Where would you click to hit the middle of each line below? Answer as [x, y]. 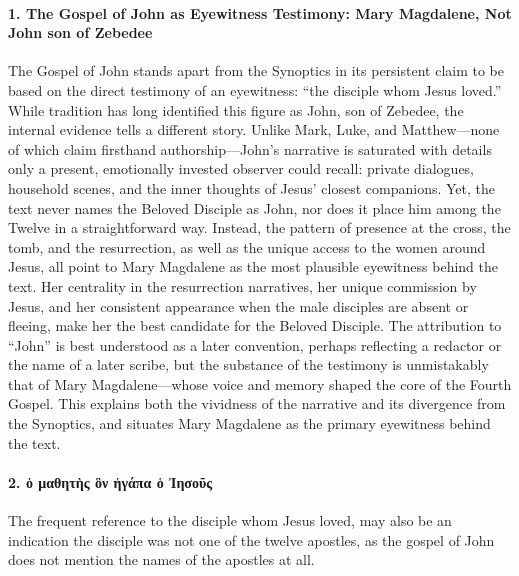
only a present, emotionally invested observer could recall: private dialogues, [241, 168]
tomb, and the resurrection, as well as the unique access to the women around [247, 246]
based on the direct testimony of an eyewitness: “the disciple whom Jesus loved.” [255, 89]
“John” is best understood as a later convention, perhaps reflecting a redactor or [255, 344]
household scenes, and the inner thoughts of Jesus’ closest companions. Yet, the [252, 187]
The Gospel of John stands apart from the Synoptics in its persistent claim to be [256, 70]
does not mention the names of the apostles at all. [161, 559]
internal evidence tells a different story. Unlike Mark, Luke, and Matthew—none [254, 129]
